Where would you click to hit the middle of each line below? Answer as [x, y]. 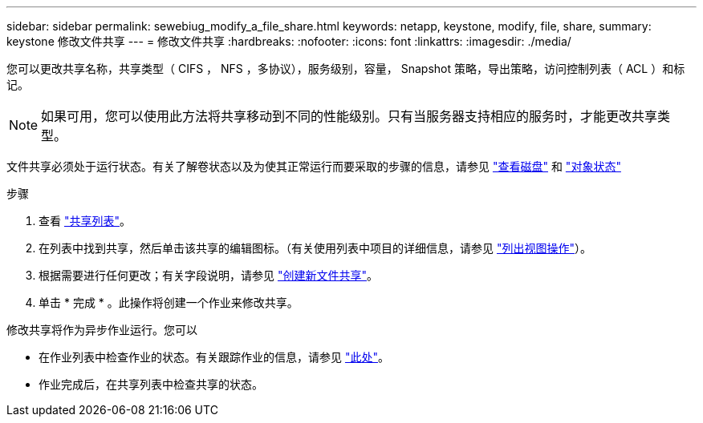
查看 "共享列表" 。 [85, 221]
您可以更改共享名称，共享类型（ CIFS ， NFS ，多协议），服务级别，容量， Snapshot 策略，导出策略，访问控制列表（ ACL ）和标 [346, 68]
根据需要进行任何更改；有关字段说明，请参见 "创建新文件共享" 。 [208, 275]
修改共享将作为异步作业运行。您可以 [102, 330]
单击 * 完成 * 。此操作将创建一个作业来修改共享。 [169, 302]
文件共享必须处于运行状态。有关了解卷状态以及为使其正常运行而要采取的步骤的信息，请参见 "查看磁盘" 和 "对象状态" [314, 166]
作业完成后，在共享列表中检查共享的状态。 [151, 384]
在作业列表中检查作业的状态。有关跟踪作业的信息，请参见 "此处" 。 [214, 357]
